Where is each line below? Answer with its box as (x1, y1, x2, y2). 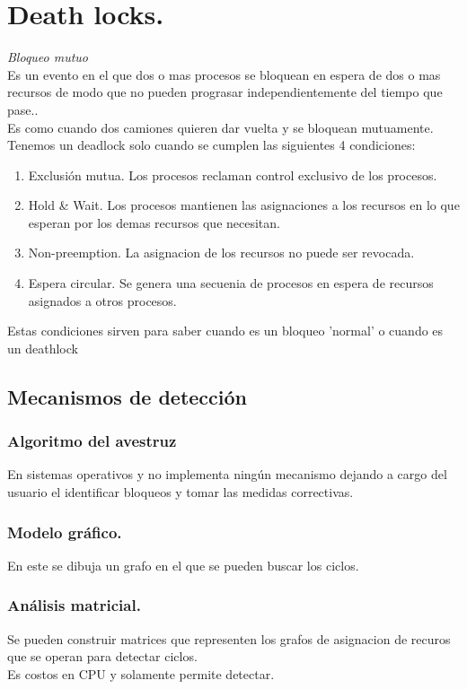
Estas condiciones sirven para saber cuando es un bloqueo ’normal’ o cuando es (7, 321, 444, 340)
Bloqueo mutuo (7, 48, 89, 66)
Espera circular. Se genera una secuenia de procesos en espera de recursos (28, 274, 434, 292)
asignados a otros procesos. (28, 291, 177, 310)
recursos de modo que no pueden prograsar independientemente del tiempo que (7, 83, 443, 101)
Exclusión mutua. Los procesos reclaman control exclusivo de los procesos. (28, 165, 437, 184)
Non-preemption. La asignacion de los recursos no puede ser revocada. (28, 243, 415, 262)
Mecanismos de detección (7, 382, 248, 410)
